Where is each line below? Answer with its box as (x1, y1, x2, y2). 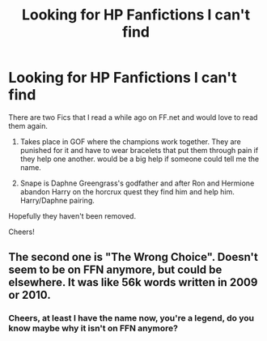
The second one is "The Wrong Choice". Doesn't (8, 250, 259, 264)
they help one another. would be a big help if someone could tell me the (19, 154, 260, 164)
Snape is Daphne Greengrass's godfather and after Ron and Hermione (19, 178, 255, 188)
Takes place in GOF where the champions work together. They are (19, 136, 241, 147)
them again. (8, 121, 49, 130)
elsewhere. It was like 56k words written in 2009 (8, 275, 258, 289)
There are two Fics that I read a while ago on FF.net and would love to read (8, 112, 258, 122)
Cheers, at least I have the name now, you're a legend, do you (8, 313, 255, 324)
